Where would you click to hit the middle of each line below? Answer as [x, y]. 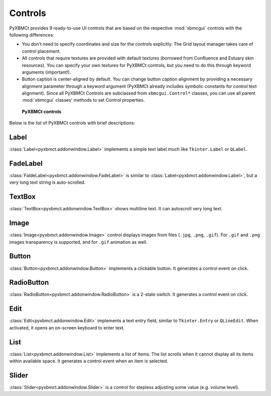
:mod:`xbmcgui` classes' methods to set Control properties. [83, 100]
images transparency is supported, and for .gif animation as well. [78, 242]
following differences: [32, 35]
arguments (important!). [46, 72]
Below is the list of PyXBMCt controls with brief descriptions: [72, 123]
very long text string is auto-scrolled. [47, 182]
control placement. [41, 51]
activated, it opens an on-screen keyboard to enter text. [67, 327]
